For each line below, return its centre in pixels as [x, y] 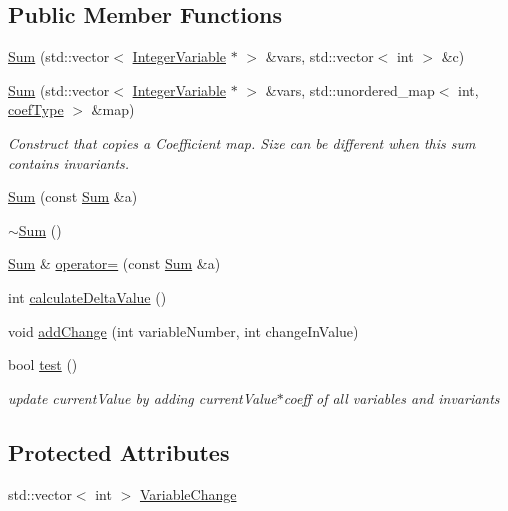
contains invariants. [69, 162]
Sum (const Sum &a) [73, 196]
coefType [36, 109]
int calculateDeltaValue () [87, 296]
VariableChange [188, 493]
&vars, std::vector [319, 56]
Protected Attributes [119, 451]
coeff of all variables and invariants [391, 397]
